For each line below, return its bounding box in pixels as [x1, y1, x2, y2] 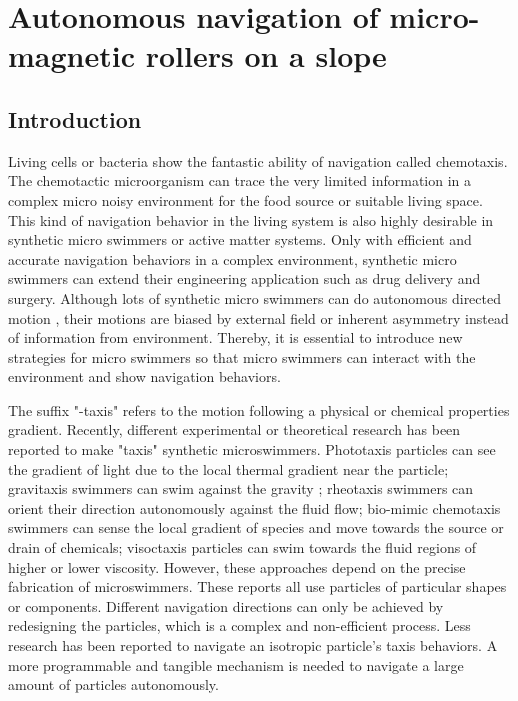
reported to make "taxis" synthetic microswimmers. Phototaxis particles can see [8, 439, 496, 460]
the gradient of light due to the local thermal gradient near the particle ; [8, 458, 449, 479]
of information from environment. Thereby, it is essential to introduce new [8, 327, 463, 348]
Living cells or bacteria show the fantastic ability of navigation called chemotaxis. [8, 150, 508, 171]
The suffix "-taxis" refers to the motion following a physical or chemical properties [8, 399, 510, 420]
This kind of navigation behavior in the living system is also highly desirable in [8, 209, 494, 230]
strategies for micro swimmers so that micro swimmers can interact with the [8, 346, 476, 367]
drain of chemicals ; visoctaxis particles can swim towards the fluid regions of [8, 537, 477, 558]
